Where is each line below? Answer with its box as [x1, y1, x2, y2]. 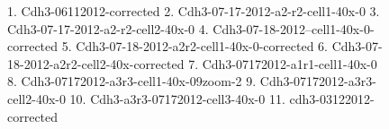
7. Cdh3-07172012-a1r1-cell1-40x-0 [188, 54, 377, 73]
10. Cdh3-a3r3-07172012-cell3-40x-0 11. [69, 89, 285, 107]
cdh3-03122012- [289, 89, 375, 107]
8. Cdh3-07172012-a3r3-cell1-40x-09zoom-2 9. [7, 72, 257, 90]
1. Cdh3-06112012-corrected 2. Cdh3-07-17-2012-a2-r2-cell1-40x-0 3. [7, 2, 380, 20]
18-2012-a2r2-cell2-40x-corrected [7, 54, 185, 73]
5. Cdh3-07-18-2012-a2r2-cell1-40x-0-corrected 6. [61, 37, 328, 56]
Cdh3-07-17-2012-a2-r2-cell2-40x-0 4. [7, 19, 209, 38]
